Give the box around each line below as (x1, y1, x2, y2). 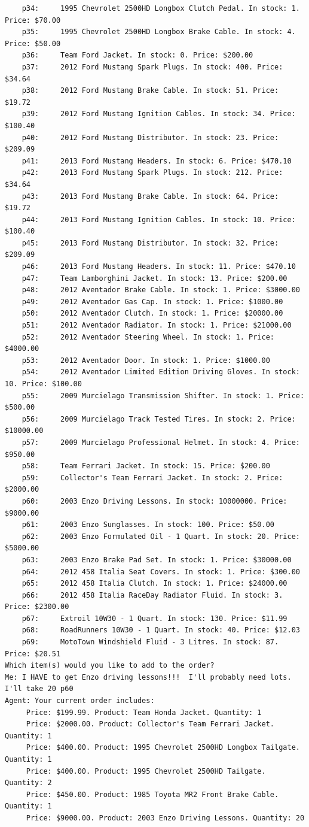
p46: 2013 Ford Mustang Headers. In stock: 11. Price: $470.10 (22, 262, 296, 271)
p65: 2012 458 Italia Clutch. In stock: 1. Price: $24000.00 (22, 579, 287, 588)
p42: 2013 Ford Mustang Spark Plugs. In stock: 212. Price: (22, 168, 283, 177)
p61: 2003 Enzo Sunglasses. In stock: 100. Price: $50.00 (22, 520, 275, 529)
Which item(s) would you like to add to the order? (5, 661, 215, 670)
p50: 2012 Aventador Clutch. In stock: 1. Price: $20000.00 (22, 309, 283, 318)
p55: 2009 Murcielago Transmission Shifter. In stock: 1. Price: (22, 391, 305, 400)
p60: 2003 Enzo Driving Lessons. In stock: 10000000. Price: (22, 496, 287, 505)
